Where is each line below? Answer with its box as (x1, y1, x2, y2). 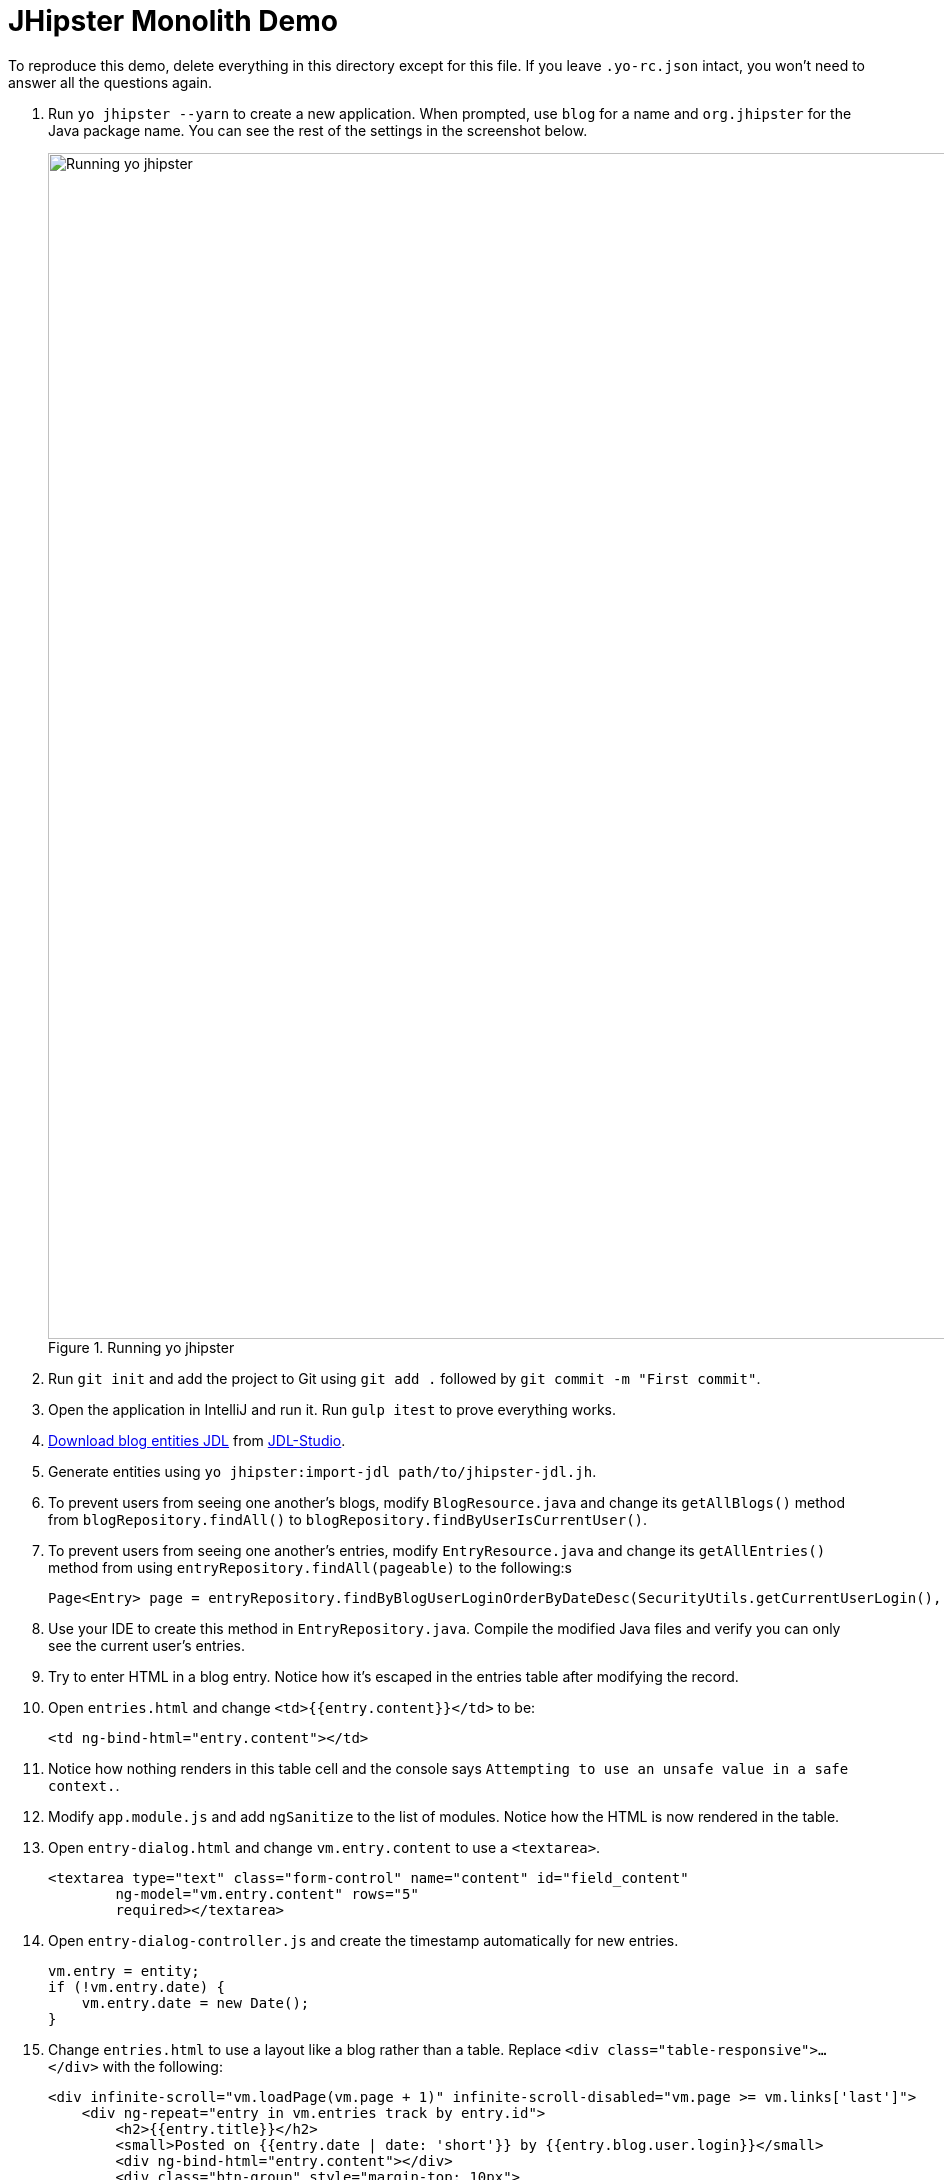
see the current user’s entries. (48, 1636, 245, 1654)
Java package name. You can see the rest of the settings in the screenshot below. (48, 121, 588, 139)
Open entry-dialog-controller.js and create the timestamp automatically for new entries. (48, 1931, 679, 1949)
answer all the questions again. (8, 73, 213, 91)
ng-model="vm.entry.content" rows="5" (115, 1885, 419, 1902)
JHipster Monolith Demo (8, 4, 338, 38)
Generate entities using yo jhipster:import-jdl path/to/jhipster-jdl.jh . (48, 1462, 597, 1480)
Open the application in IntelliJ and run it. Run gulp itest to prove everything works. (48, 1400, 617, 1418)
